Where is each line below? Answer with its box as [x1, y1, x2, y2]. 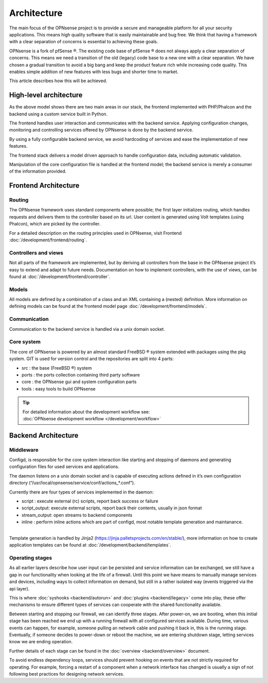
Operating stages [9, 555, 52, 562]
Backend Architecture [9, 431, 79, 440]
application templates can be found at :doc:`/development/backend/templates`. [9, 542, 171, 548]
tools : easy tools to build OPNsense [21, 386, 96, 391]
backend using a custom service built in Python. [9, 111, 108, 117]
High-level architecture [9, 91, 83, 99]
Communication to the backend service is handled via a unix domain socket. [9, 326, 165, 332]
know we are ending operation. [9, 639, 73, 645]
